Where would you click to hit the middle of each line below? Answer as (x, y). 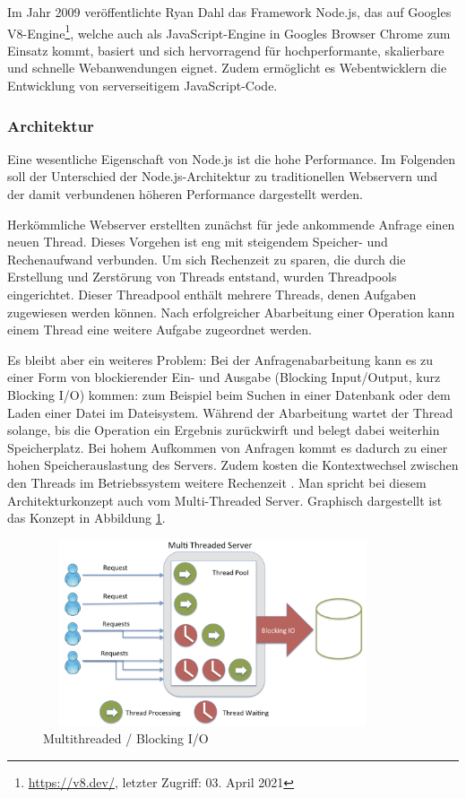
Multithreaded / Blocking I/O (126, 738)
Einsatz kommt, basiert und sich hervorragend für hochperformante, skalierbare (226, 50)
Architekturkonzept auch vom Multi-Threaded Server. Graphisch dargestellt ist (225, 500)
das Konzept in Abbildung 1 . (86, 518)
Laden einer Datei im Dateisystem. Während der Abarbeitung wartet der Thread (230, 412)
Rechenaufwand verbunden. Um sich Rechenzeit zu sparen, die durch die (207, 259)
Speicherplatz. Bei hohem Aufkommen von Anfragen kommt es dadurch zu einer (228, 447)
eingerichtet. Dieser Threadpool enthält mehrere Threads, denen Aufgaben (212, 294)
